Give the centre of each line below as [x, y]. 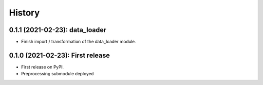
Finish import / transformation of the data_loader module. [79, 42]
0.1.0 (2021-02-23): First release [59, 55]
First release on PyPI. [43, 67]
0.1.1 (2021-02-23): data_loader [58, 30]
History [24, 13]
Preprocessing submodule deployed [57, 74]
